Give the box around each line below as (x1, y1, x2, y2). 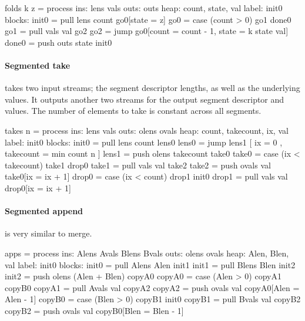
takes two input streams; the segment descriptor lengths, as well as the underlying (5, 82, 300, 94)
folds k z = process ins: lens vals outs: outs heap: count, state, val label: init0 (5, 2, 283, 13)
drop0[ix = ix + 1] (5, 181, 71, 194)
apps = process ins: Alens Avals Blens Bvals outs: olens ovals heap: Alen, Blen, (5, 246, 289, 259)
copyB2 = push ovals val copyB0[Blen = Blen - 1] (5, 304, 184, 316)
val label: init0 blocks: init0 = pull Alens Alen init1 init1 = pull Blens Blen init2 (5, 258, 296, 271)
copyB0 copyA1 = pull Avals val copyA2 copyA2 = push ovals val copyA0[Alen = (5, 281, 300, 293)
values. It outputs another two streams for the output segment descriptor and (5, 93, 284, 105)
